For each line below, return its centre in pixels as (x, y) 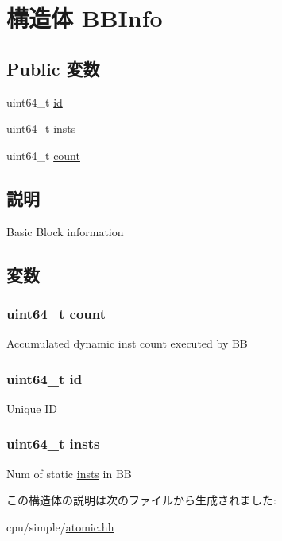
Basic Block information (65, 231)
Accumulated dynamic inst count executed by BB (127, 343)
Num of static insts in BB (69, 473)
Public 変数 (53, 68)
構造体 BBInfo (85, 18)
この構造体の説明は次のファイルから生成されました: (141, 500)
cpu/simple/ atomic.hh (60, 526)
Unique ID (32, 408)
